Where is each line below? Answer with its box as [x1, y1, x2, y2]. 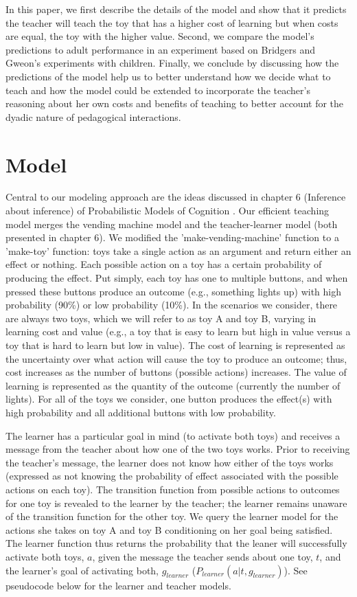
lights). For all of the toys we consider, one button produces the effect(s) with [5, 392, 332, 406]
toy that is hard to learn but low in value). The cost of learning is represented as [5, 338, 345, 352]
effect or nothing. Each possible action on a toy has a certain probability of [5, 257, 322, 271]
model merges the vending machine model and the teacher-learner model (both [5, 216, 338, 231]
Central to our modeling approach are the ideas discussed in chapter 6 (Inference [5, 190, 346, 204]
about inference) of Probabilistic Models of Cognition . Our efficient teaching [5, 203, 330, 218]
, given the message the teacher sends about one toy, [92, 549, 313, 563]
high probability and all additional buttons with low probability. [5, 405, 276, 419]
